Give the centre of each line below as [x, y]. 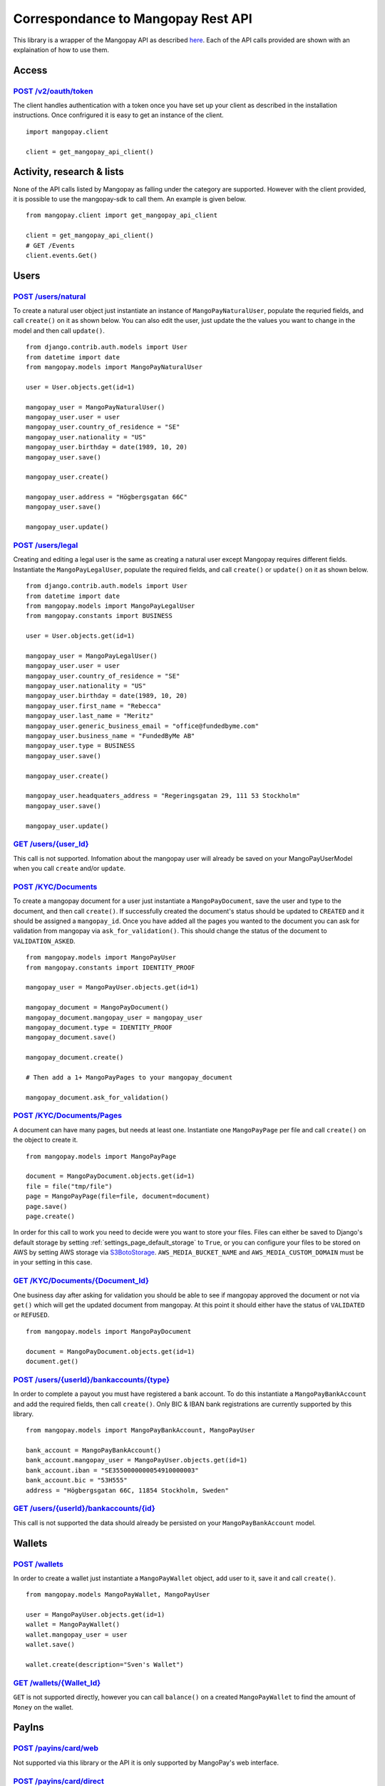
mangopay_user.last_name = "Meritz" [90, 716]
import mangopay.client [67, 131]
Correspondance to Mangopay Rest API [133, 19]
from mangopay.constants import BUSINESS [99, 616]
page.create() [50, 1216]
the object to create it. [46, 1140]
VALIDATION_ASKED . [44, 941]
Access [30, 70]
